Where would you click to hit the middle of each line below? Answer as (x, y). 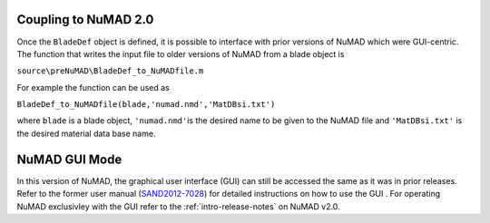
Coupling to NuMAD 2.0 (85, 19)
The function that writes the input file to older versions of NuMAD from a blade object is (181, 53)
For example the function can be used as (93, 87)
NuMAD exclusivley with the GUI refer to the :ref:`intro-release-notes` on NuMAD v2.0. (178, 206)
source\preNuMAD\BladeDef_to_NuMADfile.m (110, 71)
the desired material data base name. (86, 133)
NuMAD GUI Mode (69, 159)
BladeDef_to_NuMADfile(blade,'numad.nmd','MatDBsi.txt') (146, 105)
